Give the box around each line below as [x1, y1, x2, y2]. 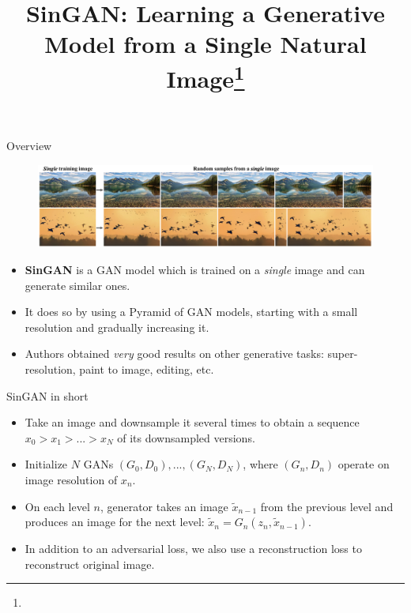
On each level [25, 498, 90, 514]
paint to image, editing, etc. [79, 360, 214, 377]
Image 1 [166, 58, 245, 94]
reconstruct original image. [25, 555, 155, 572]
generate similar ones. [25, 276, 130, 293]
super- [327, 345, 358, 362]
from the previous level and [260, 498, 394, 514]
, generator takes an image [100, 498, 228, 514]
